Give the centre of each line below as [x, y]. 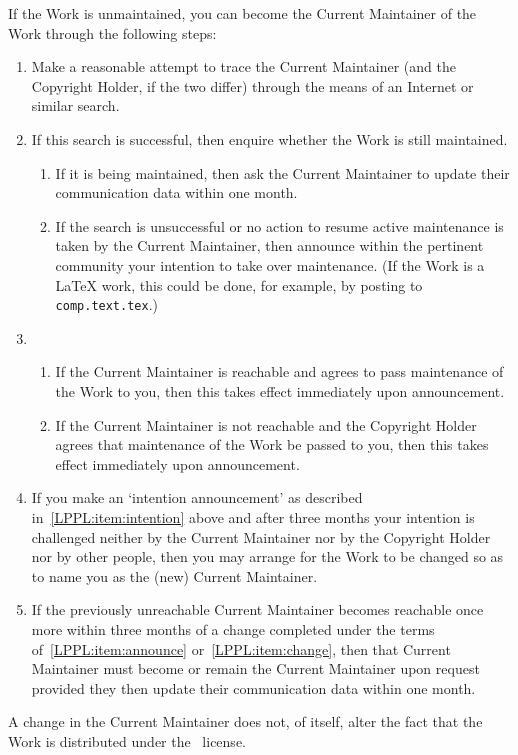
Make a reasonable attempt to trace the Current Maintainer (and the [243, 66]
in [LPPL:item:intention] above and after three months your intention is [253, 516]
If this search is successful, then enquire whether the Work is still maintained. [269, 138]
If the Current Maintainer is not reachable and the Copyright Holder [266, 424]
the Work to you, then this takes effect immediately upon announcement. [280, 390]
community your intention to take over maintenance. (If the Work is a [270, 264]
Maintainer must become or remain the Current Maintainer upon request [255, 668]
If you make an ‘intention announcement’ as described [197, 497]
